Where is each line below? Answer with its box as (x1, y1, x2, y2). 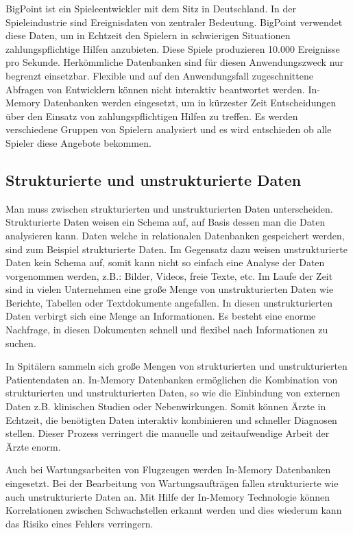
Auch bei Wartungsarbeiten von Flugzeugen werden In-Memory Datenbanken (5, 462, 331, 477)
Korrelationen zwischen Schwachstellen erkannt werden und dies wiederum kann (5, 503, 342, 517)
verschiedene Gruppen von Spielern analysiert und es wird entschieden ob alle (5, 122, 332, 136)
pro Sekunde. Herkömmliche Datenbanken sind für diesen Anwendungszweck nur (5, 55, 344, 69)
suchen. (5, 335, 36, 350)
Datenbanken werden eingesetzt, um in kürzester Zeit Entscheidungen (43, 95, 337, 110)
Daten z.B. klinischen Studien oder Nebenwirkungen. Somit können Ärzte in (5, 399, 326, 414)
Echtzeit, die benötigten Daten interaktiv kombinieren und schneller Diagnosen (5, 412, 337, 427)
